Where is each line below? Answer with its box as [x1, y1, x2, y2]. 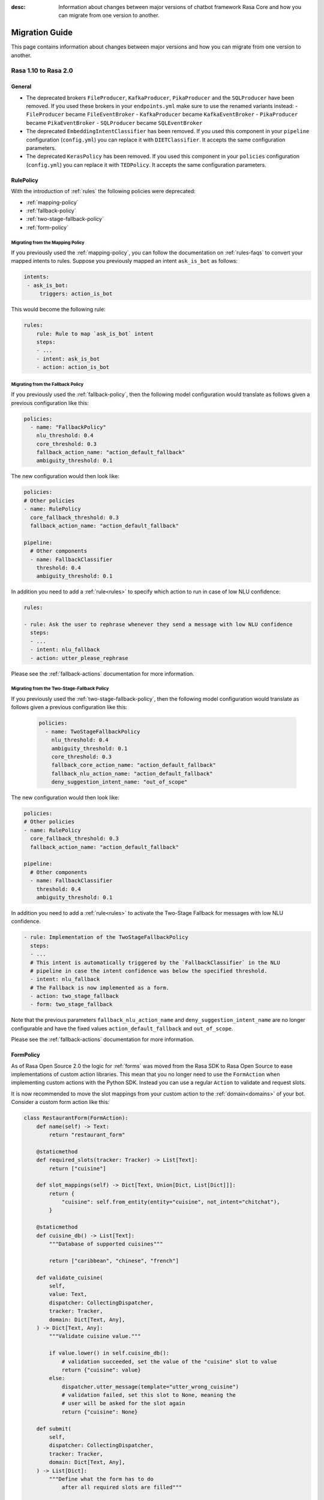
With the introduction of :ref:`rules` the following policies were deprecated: [11, 188, 196, 195]
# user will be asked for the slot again [61, 1400, 185, 1407]
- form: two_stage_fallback [30, 1001, 113, 1008]
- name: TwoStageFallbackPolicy [45, 728, 140, 735]
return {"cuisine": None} [61, 1408, 138, 1415]
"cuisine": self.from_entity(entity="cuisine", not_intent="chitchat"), [61, 1199, 280, 1205]
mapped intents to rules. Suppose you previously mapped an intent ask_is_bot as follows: [11, 257, 238, 265]
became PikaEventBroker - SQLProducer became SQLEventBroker [26, 119, 203, 126]
